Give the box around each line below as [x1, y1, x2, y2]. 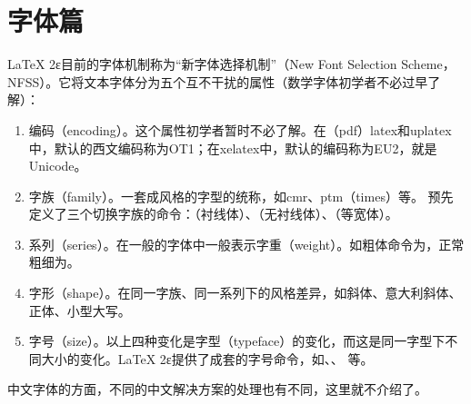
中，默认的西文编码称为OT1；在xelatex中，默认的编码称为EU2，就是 [28, 138, 437, 157]
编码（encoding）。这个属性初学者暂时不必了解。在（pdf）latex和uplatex [28, 120, 452, 139]
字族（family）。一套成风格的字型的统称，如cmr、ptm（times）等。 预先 [28, 186, 454, 205]
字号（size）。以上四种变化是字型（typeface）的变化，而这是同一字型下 [28, 331, 446, 350]
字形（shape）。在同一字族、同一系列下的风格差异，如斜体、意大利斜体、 [28, 283, 462, 302]
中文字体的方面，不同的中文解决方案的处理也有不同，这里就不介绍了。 [7, 379, 427, 399]
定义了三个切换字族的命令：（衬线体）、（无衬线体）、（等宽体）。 [28, 204, 398, 223]
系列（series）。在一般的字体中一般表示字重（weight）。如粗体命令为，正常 [28, 234, 465, 253]
